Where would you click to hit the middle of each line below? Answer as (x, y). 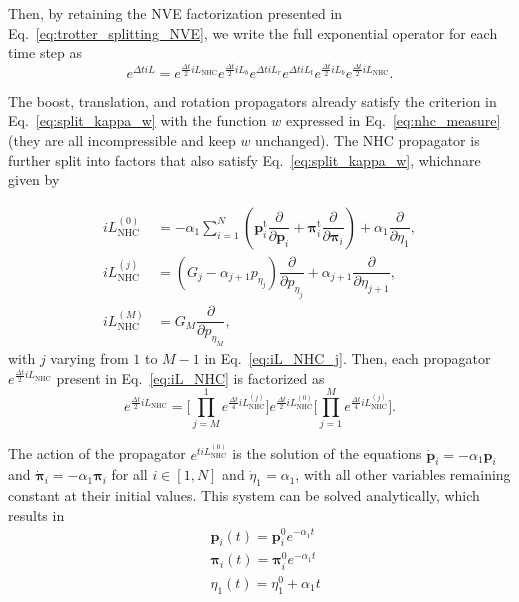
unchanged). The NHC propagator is (367, 139)
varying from (89, 357)
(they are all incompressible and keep (122, 139)
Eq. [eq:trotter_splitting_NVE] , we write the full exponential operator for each (253, 32)
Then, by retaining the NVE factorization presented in (175, 13)
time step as (45, 52)
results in (36, 514)
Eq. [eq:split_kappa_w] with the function (137, 120)
